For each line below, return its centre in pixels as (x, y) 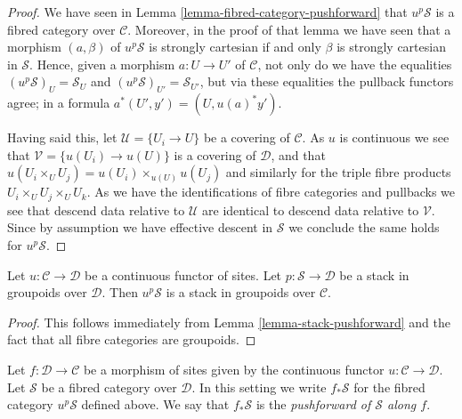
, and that (298, 154)
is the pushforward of (313, 404)
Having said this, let (62, 137)
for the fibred (389, 387)
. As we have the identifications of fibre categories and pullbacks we (271, 192)
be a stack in (374, 274)
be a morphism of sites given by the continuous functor (234, 369)
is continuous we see (394, 137)
